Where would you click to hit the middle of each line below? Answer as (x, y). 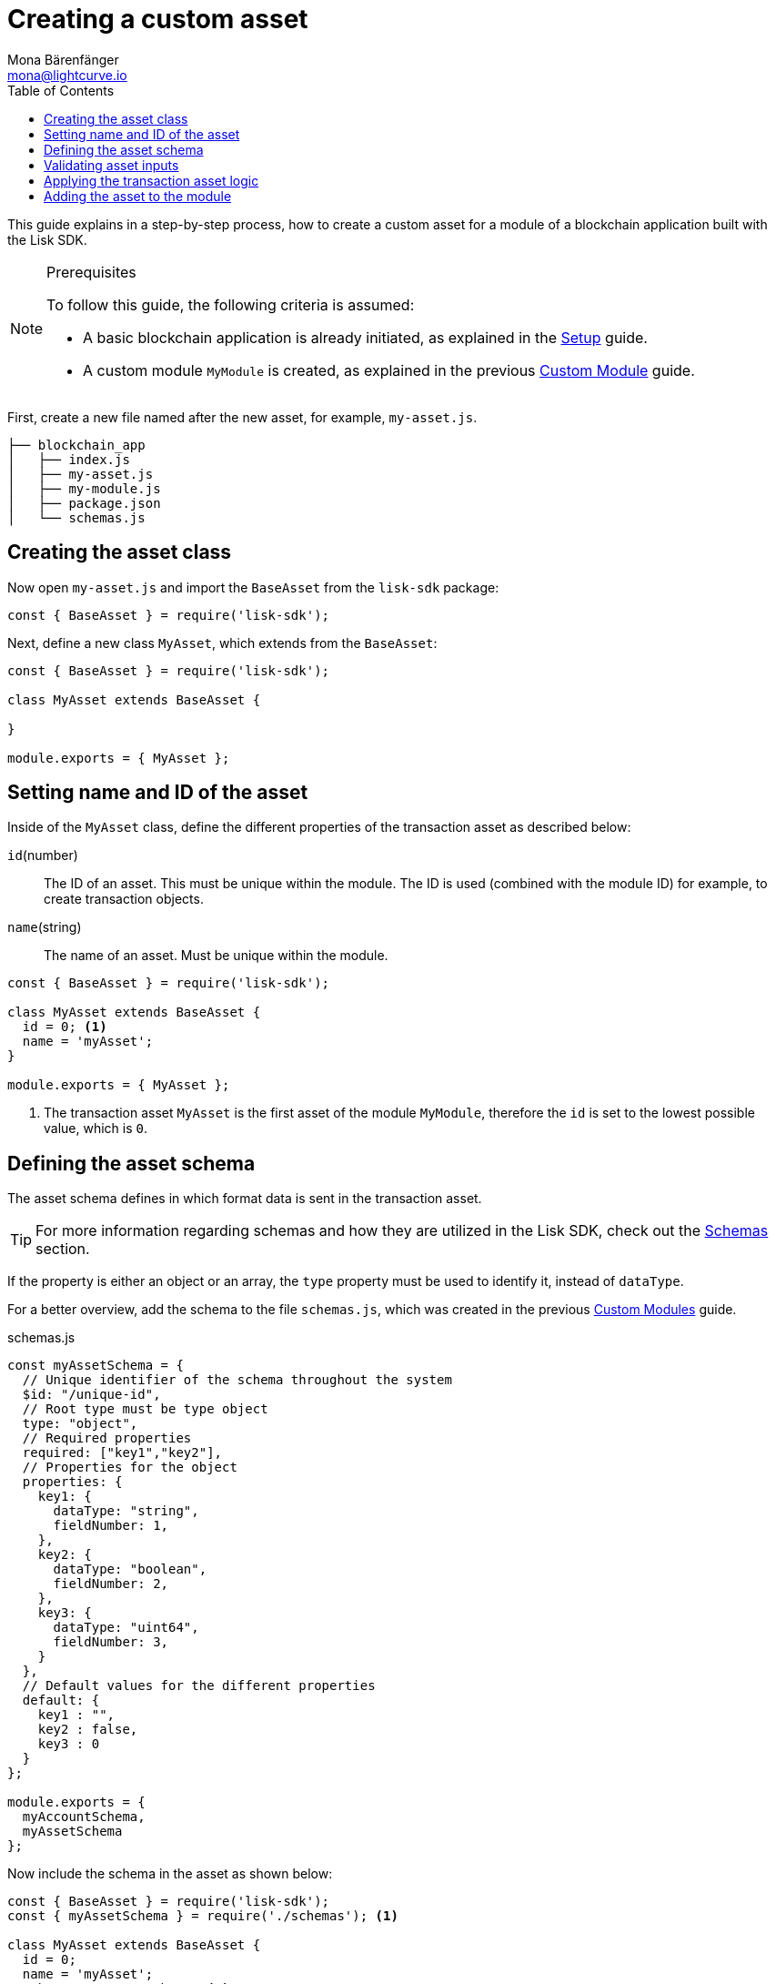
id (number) (43, 855)
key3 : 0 (69, 1744)
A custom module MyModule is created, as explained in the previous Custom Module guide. (389, 370)
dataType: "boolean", (130, 1569)
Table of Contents (61, 90)
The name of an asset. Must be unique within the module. (216, 956)
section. (63, 1249)
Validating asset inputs (111, 165)
